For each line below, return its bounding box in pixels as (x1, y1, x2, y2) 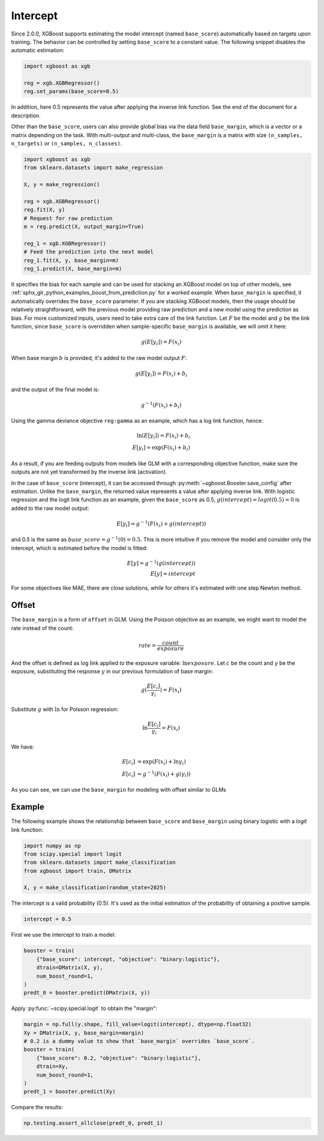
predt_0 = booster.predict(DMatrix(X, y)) (23, 990, 151, 996)
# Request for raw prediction (23, 215, 113, 222)
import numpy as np (23, 842, 81, 849)
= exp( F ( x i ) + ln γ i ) (137, 758, 186, 766)
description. (11, 112, 41, 119)
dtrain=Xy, (36, 1063, 68, 1070)
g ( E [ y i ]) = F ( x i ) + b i (135, 370, 188, 378)
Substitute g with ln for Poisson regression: (11, 705, 119, 712)
